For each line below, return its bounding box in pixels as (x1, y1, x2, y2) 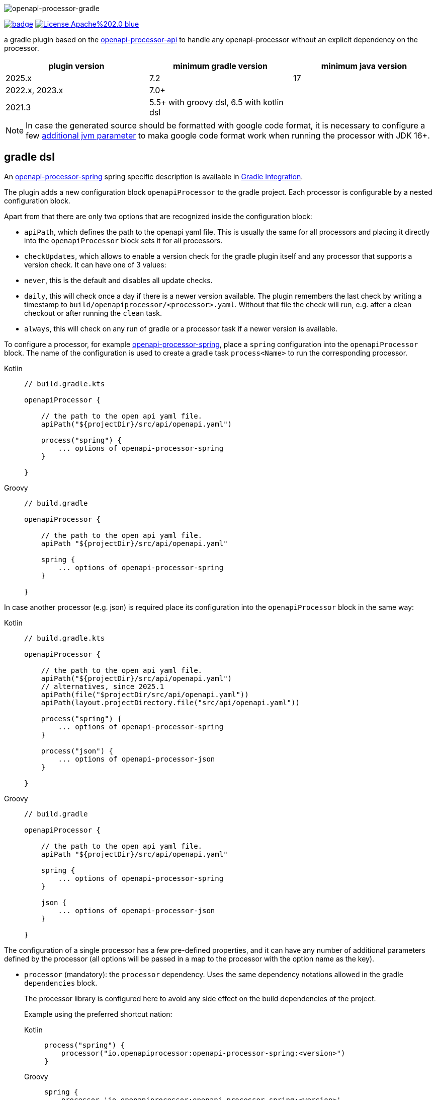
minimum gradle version (172, 61, 268, 71)
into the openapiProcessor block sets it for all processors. (24, 236, 223, 245)
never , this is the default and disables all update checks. (24, 276, 213, 285)
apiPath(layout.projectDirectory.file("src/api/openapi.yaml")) (41, 698, 300, 707)
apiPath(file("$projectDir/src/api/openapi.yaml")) (41, 690, 249, 699)
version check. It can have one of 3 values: (24, 260, 166, 269)
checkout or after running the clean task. (24, 308, 162, 317)
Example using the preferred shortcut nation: (24, 1009, 172, 1018)
